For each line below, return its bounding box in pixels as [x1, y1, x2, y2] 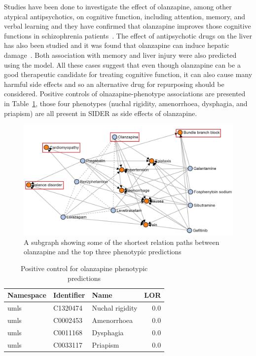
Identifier [53, 290, 85, 300]
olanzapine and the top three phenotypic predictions [24, 246, 182, 257]
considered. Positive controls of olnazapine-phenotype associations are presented [4, 88, 246, 99]
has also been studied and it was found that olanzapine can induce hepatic [4, 40, 229, 50]
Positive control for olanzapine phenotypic [20, 263, 148, 274]
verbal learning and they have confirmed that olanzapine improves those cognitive [4, 21, 251, 31]
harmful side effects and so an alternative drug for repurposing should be [4, 79, 224, 89]
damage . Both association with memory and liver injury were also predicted [4, 49, 237, 60]
